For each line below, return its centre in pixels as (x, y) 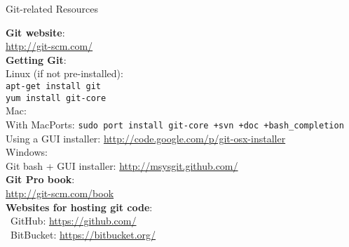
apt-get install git (54, 86)
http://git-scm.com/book (60, 193)
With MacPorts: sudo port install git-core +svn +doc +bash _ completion (175, 124)
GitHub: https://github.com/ (73, 221)
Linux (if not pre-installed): (64, 73)
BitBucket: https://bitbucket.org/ (83, 234)
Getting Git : (36, 59)
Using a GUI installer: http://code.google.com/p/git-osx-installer (146, 138)
